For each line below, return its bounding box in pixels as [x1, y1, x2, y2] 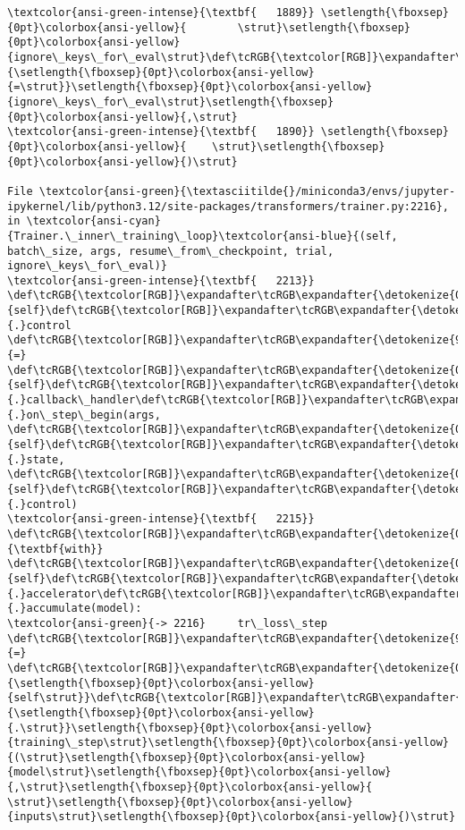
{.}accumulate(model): [7, 602, 142, 615]
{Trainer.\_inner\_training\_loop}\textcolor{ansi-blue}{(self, [7, 229, 398, 242]
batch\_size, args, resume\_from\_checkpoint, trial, [7, 244, 334, 258]
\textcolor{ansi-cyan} [26, 215, 161, 228]
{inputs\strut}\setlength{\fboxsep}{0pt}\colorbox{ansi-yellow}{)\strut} [7, 810, 456, 824]
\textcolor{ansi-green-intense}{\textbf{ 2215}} [7, 512, 315, 526]
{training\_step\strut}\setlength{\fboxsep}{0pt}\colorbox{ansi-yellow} [7, 736, 449, 750]
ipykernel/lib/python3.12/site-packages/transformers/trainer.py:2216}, [7, 199, 449, 213]
